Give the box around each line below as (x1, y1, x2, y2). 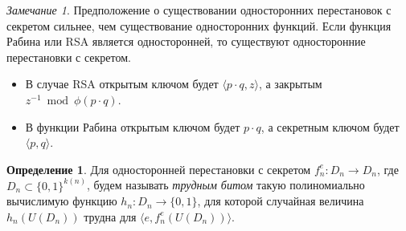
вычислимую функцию (6, 192, 117, 209)
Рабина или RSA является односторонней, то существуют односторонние (6, 33, 366, 50)
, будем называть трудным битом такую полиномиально (87, 176, 365, 193)
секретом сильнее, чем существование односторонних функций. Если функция (6, 17, 392, 34)
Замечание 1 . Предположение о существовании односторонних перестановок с (6, 2, 392, 18)
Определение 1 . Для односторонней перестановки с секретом (6, 160, 311, 177)
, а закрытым (258, 75, 322, 92)
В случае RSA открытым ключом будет (25, 75, 219, 92)
